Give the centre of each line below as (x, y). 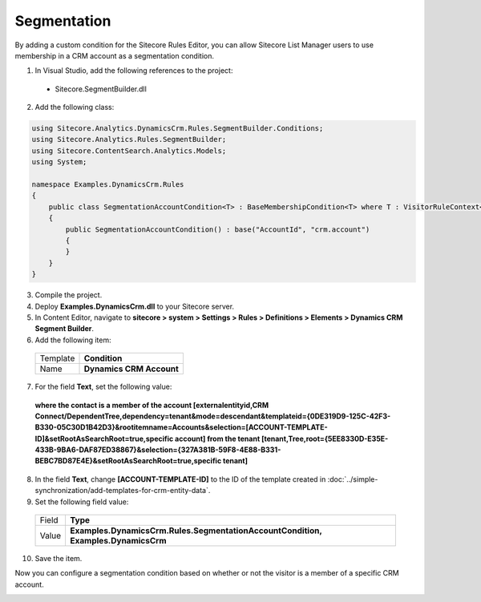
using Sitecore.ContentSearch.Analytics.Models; (129, 151)
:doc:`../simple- (353, 479)
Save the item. (59, 559)
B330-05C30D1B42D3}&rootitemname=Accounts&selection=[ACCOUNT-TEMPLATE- (181, 427)
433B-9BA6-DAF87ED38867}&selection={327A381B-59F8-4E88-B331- (158, 450)
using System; (59, 162)
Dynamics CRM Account (131, 369)
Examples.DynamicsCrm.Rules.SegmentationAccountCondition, (196, 531)
